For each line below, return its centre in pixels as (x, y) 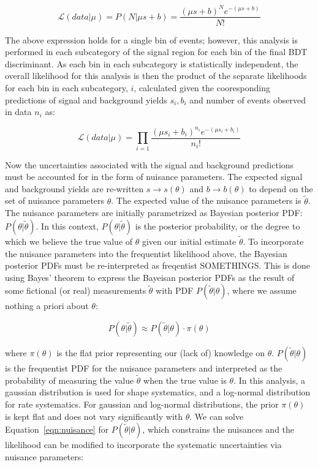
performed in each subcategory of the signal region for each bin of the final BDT (156, 52)
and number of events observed (248, 99)
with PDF (175, 290)
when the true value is (185, 380)
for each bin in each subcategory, (66, 87)
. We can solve (217, 416)
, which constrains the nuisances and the (218, 429)
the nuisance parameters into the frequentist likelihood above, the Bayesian (146, 253)
